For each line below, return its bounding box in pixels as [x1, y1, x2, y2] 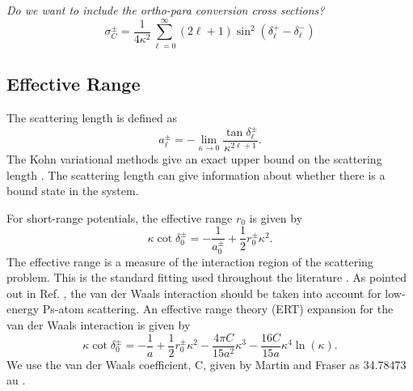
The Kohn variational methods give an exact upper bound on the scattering [6, 151, 382, 168]
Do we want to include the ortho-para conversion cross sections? [6, 2, 325, 18]
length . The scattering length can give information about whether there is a [6, 166, 386, 183]
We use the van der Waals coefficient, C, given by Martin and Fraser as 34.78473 [6, 355, 407, 372]
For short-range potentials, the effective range [6, 209, 233, 226]
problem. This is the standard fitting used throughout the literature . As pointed [6, 269, 407, 286]
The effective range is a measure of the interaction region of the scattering [6, 253, 373, 270]
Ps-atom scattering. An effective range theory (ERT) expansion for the [42, 300, 394, 317]
